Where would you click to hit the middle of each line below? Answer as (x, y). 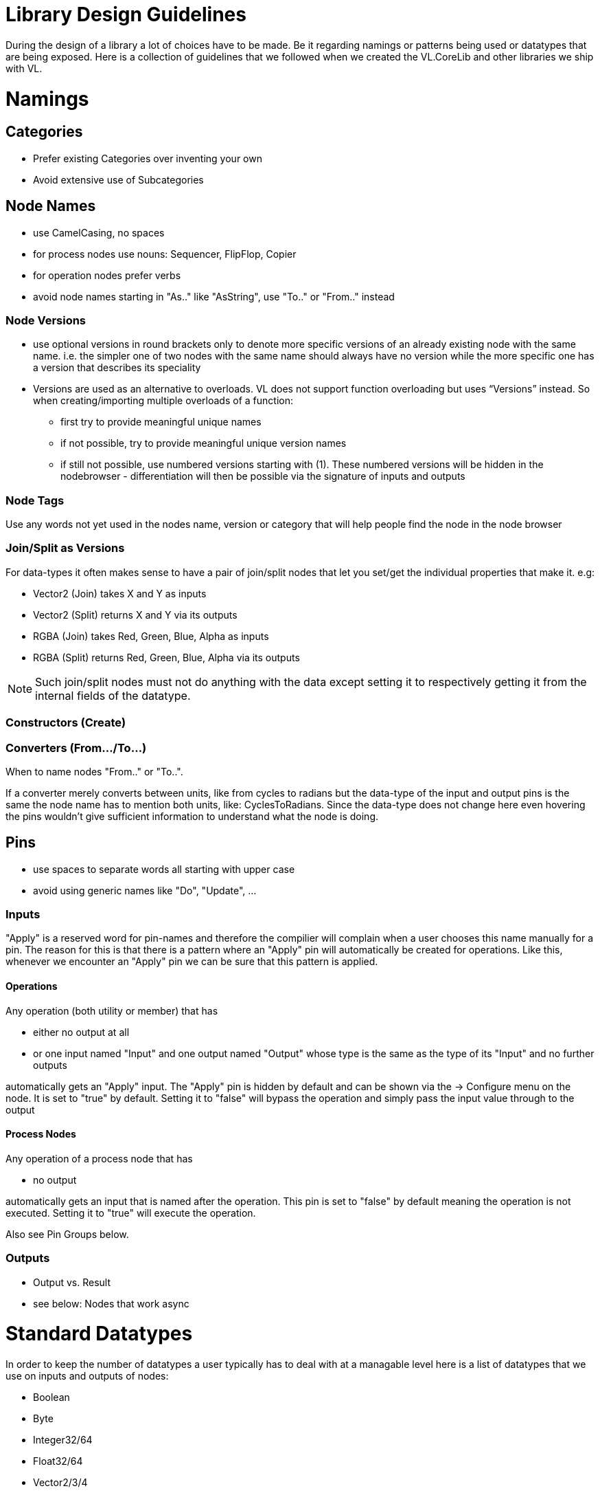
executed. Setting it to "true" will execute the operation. (131, 1213)
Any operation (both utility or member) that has (112, 1010)
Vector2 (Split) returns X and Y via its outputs (135, 615)
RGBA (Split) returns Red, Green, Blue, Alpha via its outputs (166, 657)
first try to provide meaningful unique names (161, 422)
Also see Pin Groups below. (67, 1234)
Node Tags (35, 500)
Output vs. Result (72, 1282)
